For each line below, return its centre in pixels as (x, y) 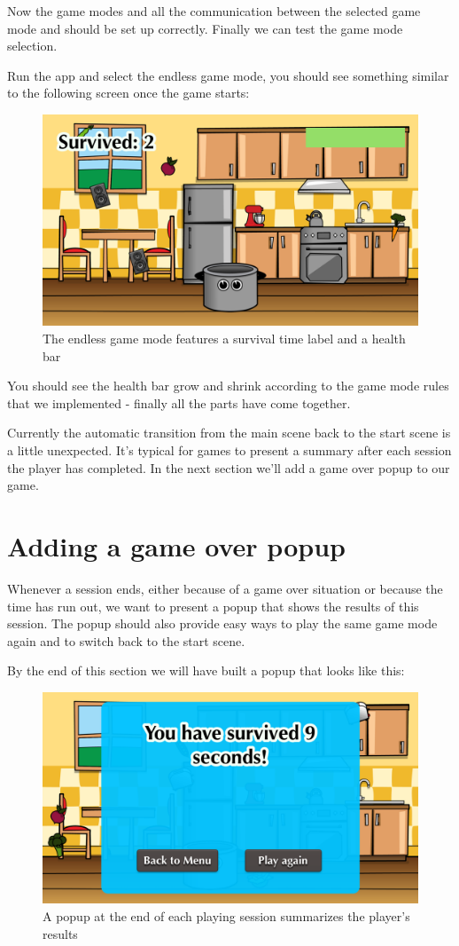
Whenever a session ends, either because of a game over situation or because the (225, 588)
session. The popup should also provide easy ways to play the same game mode (222, 623)
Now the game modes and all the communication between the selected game (214, 11)
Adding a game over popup (176, 546)
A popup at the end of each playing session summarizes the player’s (226, 916)
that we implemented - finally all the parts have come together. (179, 402)
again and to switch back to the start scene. (126, 640)
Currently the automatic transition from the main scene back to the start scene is (229, 433)
